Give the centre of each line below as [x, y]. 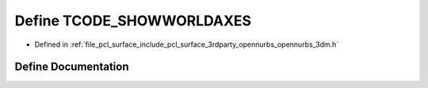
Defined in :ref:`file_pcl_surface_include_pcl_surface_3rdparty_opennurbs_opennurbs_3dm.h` [187, 44]
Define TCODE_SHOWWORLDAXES [133, 21]
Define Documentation [72, 67]
